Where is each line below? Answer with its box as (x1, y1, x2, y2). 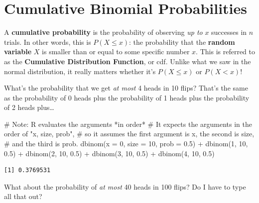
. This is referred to (196, 46, 255, 57)
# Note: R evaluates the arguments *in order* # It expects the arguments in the (4, 118, 252, 129)
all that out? (4, 191, 42, 202)
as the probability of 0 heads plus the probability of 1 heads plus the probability (4, 92, 250, 102)
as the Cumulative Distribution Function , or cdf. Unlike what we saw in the (4, 56, 251, 66)
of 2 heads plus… (4, 102, 54, 112)
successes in (211, 27, 247, 37)
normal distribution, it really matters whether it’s (4, 66, 156, 76)
